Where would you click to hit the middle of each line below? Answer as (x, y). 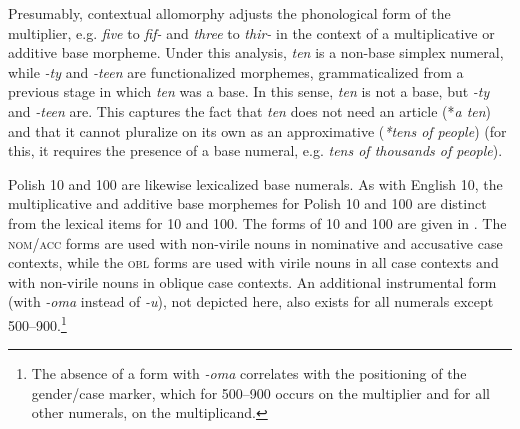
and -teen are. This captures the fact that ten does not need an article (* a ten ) (250, 110)
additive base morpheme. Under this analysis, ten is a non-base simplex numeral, (256, 52)
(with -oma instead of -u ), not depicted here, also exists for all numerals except (251, 301)
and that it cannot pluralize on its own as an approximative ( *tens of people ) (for (257, 130)
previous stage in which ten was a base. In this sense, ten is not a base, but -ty (249, 91)
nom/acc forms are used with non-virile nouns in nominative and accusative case (255, 242)
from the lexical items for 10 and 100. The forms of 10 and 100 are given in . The (257, 222)
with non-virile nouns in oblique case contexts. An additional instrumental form (252, 281)
